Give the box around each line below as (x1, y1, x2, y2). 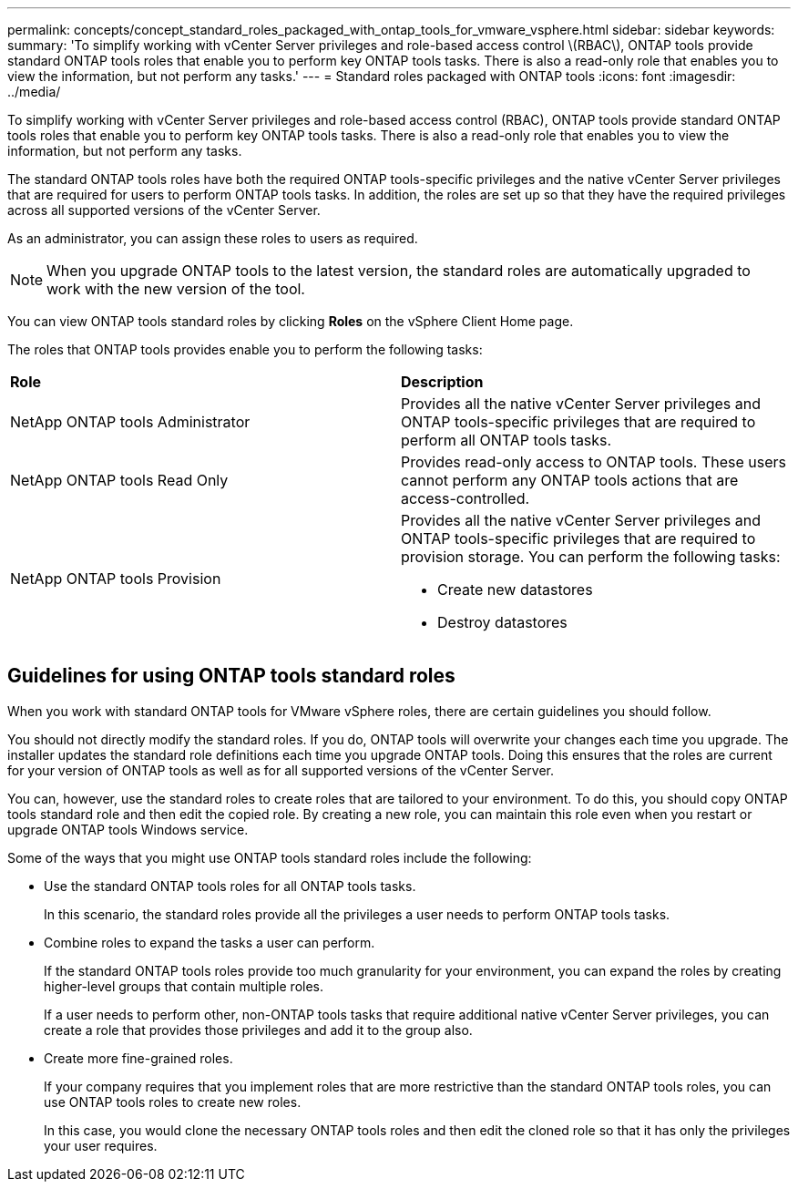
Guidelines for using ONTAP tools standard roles (7, 664, 455, 688)
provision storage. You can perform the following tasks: (401, 548, 781, 566)
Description (401, 373, 484, 391)
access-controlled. (401, 489, 530, 507)
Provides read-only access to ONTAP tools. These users (401, 453, 787, 471)
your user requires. (44, 1137, 158, 1153)
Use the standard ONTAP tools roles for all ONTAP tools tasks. (44, 877, 416, 894)
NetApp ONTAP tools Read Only (10, 471, 229, 489)
